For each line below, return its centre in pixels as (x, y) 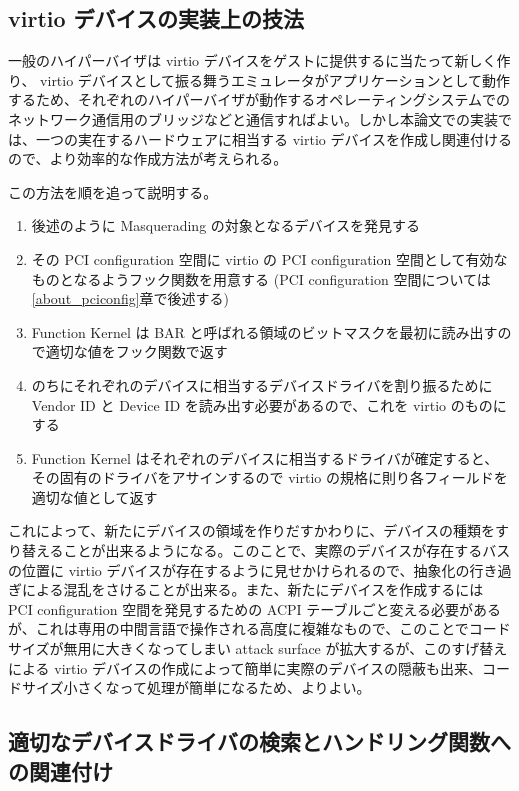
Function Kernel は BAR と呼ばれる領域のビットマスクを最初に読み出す (264, 331)
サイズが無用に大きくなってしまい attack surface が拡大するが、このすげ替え (258, 648)
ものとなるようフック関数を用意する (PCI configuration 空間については (261, 278)
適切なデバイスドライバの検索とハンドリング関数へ (259, 741)
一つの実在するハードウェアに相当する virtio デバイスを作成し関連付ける (274, 138)
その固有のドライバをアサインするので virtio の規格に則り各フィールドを (269, 477)
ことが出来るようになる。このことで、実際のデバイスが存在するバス (287, 550)
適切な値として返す (94, 496)
